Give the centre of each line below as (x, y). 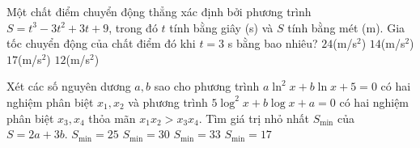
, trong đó (133, 27)
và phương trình (168, 101)
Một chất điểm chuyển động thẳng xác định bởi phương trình (159, 11)
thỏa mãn (112, 118)
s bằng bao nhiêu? (273, 43)
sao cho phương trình (207, 86)
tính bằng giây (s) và (221, 27)
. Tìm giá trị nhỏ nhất (254, 118)
